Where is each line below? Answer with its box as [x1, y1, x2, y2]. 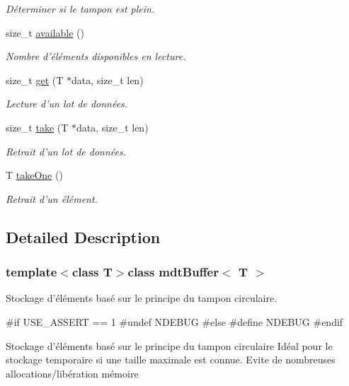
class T [71, 263, 113, 281]
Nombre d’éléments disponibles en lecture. [6, 49, 186, 64]
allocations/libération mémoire [6, 365, 139, 380]
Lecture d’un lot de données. [6, 96, 128, 111]
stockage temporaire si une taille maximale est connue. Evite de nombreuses [6, 352, 336, 367]
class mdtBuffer [127, 263, 219, 281]
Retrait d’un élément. [6, 191, 98, 206]
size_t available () [6, 25, 84, 40]
